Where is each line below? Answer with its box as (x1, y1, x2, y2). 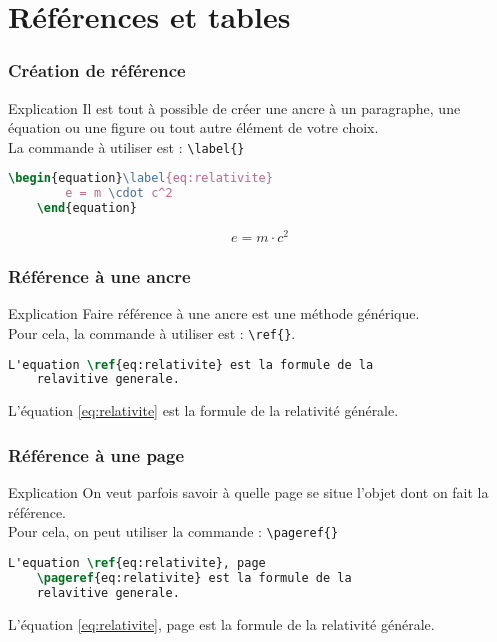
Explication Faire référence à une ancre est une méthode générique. (8, 303, 420, 324)
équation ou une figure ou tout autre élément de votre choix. (8, 117, 379, 138)
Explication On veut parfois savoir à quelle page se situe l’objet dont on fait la (8, 482, 489, 503)
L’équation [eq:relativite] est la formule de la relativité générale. (8, 400, 399, 421)
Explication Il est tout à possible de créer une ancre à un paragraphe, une (8, 97, 461, 118)
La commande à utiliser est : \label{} (8, 136, 245, 157)
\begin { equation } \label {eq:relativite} (8, 171, 273, 186)
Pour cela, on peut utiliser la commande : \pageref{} (8, 521, 339, 542)
